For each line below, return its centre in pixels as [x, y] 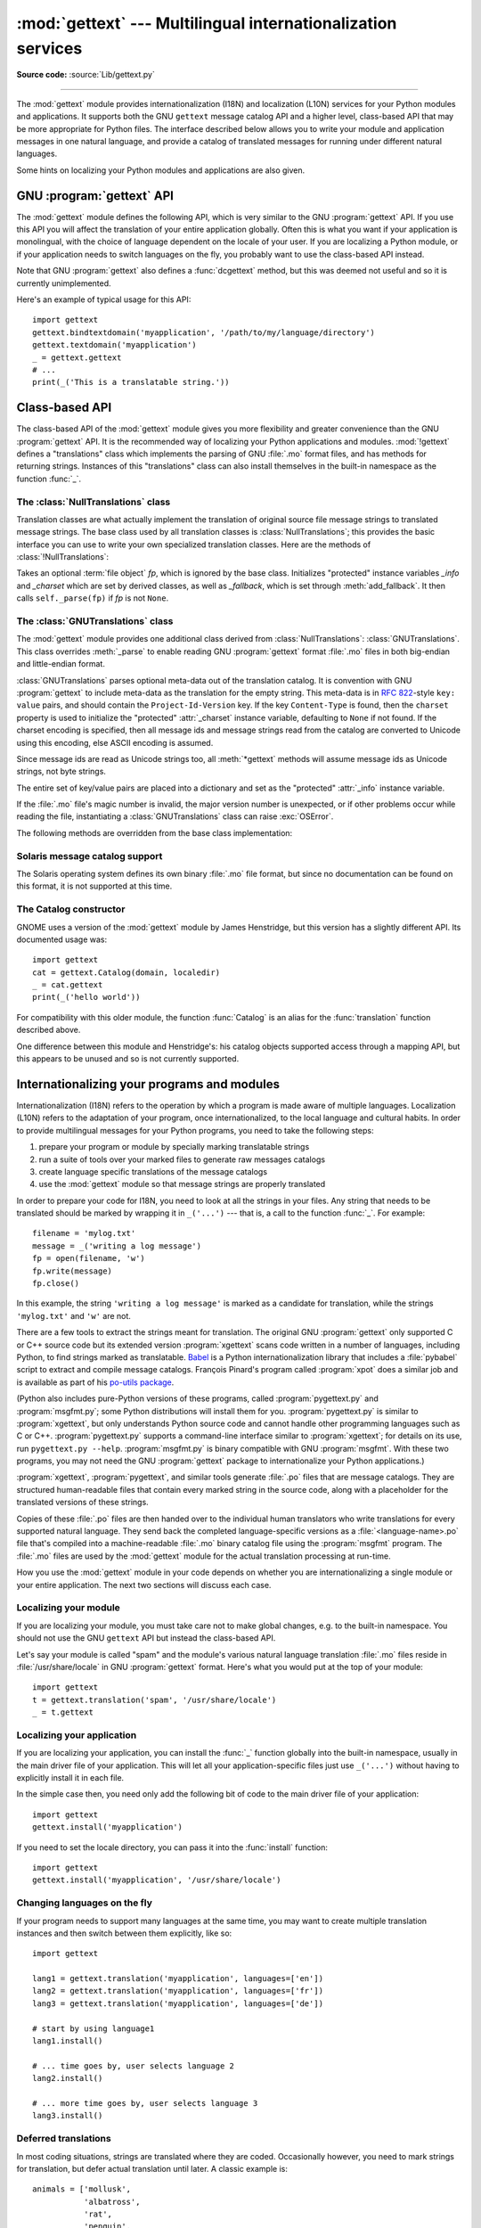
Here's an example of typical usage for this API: [104, 299]
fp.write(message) [73, 1271]
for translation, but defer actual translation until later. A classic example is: [152, 2168]
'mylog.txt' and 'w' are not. [73, 1315]
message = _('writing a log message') [117, 1246]
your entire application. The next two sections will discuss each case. [144, 1585]
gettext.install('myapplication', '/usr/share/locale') [157, 1880]
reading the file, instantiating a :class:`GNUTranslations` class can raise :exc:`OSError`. [175, 816]
